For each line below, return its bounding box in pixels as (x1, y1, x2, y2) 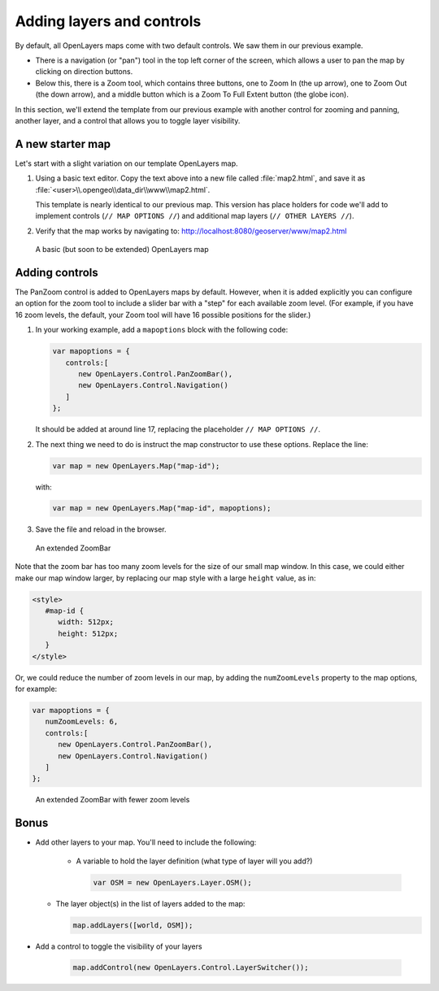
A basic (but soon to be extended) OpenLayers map (35, 245, 209, 254)
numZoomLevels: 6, (45, 717, 119, 727)
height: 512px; (58, 628, 119, 638)
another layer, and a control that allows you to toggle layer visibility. (15, 115, 241, 125)
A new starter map (15, 137, 111, 150)
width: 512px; (58, 618, 114, 627)
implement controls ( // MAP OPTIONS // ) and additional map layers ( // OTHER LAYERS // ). (35, 211, 354, 221)
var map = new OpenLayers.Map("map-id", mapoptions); (52, 504, 272, 513)
